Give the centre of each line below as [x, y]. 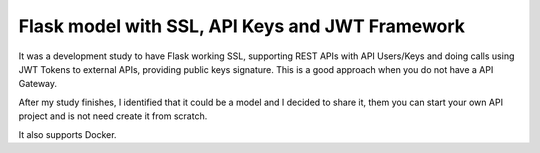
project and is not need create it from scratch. [113, 116]
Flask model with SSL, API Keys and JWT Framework [241, 26]
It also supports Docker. [67, 134]
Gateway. [38, 84]
